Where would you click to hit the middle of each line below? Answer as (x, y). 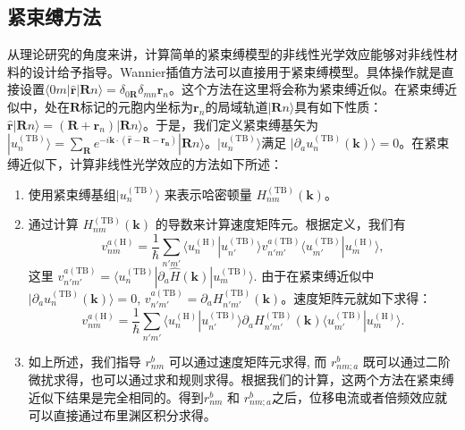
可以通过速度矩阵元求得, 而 (248, 361)
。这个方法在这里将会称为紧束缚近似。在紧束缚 (306, 89)
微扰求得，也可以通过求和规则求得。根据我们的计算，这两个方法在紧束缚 (241, 379)
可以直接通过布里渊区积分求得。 (122, 415)
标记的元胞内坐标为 (137, 106)
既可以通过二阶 (406, 361)
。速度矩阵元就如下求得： (356, 297)
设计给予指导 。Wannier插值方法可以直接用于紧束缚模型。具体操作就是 (237, 71)
